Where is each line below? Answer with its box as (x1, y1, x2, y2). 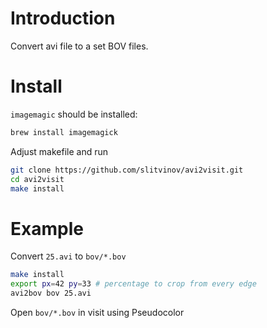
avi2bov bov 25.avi (10, 288, 92, 299)
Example (10, 217, 84, 240)
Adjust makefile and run (10, 145, 108, 157)
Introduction (10, 7, 116, 30)
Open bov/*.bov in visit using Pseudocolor (10, 306, 185, 318)
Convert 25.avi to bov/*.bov (10, 250, 127, 262)
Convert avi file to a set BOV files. (10, 40, 149, 52)
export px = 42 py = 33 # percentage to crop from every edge (10, 279, 257, 289)
